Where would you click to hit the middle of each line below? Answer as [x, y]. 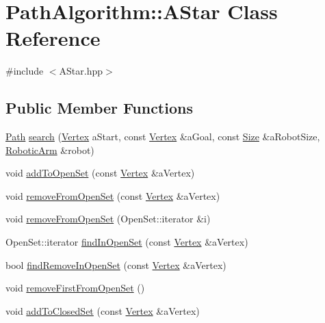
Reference [53, 38]
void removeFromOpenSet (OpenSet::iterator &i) [108, 219]
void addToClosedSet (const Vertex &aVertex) [103, 310]
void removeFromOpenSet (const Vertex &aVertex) [113, 195]
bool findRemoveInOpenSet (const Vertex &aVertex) [116, 264]
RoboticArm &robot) [50, 150]
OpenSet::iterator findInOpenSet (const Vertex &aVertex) [127, 242]
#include [25, 71]
